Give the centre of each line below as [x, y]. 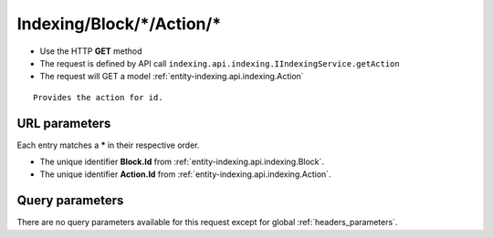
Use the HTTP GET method [91, 51]
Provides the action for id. [98, 97]
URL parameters [64, 123]
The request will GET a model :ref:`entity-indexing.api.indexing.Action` [172, 77]
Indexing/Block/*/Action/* [119, 24]
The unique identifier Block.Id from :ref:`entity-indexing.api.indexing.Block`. [182, 162]
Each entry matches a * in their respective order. [108, 145]
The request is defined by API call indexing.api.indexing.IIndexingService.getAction [220, 63]
